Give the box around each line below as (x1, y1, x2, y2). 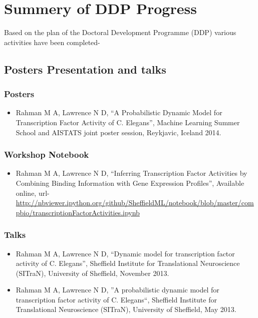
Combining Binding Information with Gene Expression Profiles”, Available (16, 177, 244, 188)
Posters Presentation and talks (4, 61, 166, 77)
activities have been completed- (4, 37, 100, 47)
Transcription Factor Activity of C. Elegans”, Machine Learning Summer (16, 117, 240, 127)
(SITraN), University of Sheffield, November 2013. (16, 267, 169, 278)
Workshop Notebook (4, 148, 89, 161)
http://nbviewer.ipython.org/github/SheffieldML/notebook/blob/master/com (16, 197, 254, 208)
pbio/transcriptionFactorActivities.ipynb (16, 207, 140, 217)
